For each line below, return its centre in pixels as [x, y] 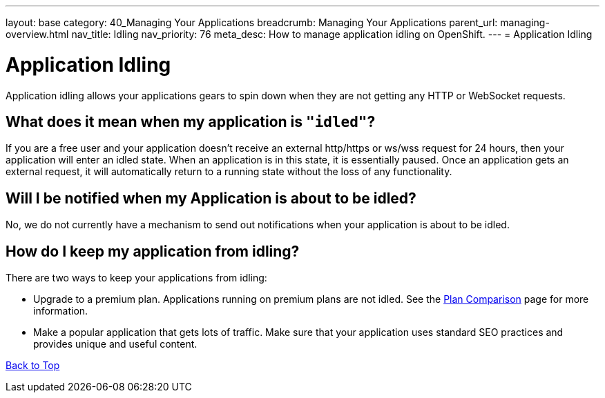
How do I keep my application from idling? [153, 251]
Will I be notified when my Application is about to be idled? [211, 198]
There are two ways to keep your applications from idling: [136, 278]
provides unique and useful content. [115, 344]
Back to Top [33, 366]
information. [61, 311]
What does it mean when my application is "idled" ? [191, 121]
